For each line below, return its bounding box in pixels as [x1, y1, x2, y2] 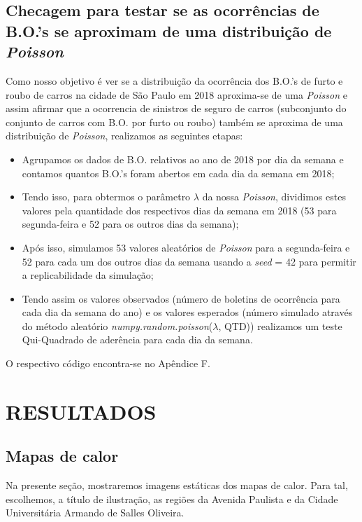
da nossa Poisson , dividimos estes [202, 189, 346, 204]
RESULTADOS [6, 397, 157, 425]
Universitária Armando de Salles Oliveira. [6, 505, 184, 520]
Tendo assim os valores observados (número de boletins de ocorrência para [22, 291, 340, 305]
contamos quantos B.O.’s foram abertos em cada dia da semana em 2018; [22, 165, 335, 180]
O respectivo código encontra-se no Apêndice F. [6, 356, 210, 371]
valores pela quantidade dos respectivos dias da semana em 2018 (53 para [22, 202, 337, 217]
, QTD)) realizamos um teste [218, 318, 342, 333]
